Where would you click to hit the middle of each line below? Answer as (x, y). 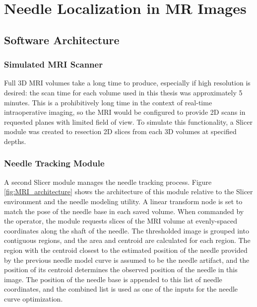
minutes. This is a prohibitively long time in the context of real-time (108, 102)
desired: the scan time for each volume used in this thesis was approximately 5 (123, 92)
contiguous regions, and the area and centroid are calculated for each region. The (127, 240)
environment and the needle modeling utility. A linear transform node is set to (123, 201)
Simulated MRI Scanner (53, 64)
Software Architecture (62, 39)
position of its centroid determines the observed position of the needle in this (121, 269)
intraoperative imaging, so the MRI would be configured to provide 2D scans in (125, 112)
